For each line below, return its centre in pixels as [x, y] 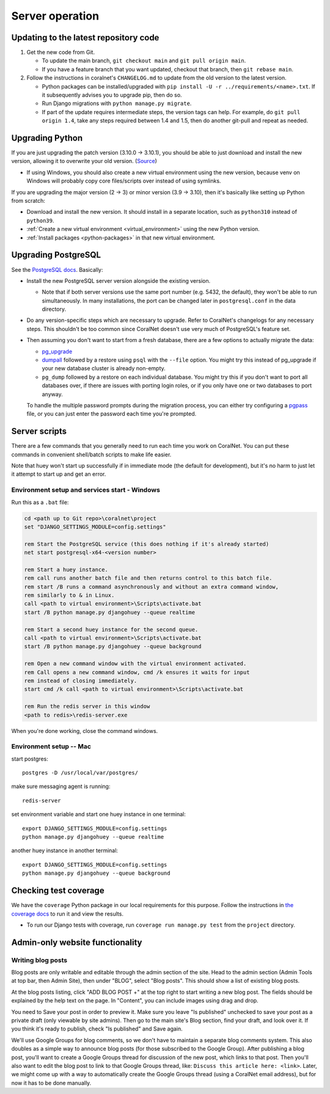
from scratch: [28, 201]
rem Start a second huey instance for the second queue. [111, 629]
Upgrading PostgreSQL [56, 255]
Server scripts [39, 432]
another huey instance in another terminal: [65, 851]
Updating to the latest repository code [85, 38]
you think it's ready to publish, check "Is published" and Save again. [97, 1029]
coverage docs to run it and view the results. [67, 914]
